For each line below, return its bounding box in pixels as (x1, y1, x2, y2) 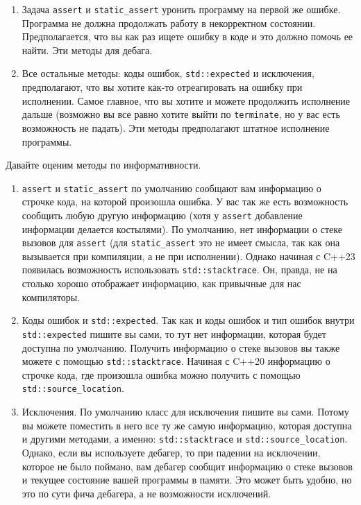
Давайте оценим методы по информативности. (6, 157, 201, 172)
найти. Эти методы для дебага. (22, 42, 153, 57)
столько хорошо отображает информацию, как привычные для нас (22, 276, 301, 291)
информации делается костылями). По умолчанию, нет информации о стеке (22, 221, 342, 236)
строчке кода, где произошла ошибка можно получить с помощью (22, 367, 301, 382)
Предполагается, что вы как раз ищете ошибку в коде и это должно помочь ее (22, 29, 353, 44)
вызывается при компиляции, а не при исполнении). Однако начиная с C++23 (22, 248, 355, 263)
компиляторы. (22, 289, 81, 304)
